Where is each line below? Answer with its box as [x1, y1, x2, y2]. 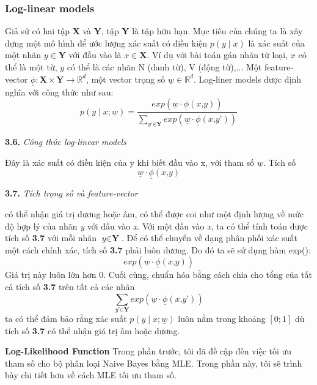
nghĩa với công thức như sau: [5, 85, 114, 98]
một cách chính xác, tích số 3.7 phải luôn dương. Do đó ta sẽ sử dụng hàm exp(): [5, 243, 311, 256]
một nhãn [5, 48, 42, 61]
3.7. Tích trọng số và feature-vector [5, 187, 138, 200]
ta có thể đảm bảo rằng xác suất [5, 312, 127, 324]
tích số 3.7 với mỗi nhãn [5, 231, 97, 244]
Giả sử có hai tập [5, 24, 70, 37]
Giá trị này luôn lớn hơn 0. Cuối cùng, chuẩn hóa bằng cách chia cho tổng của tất [5, 268, 312, 281]
